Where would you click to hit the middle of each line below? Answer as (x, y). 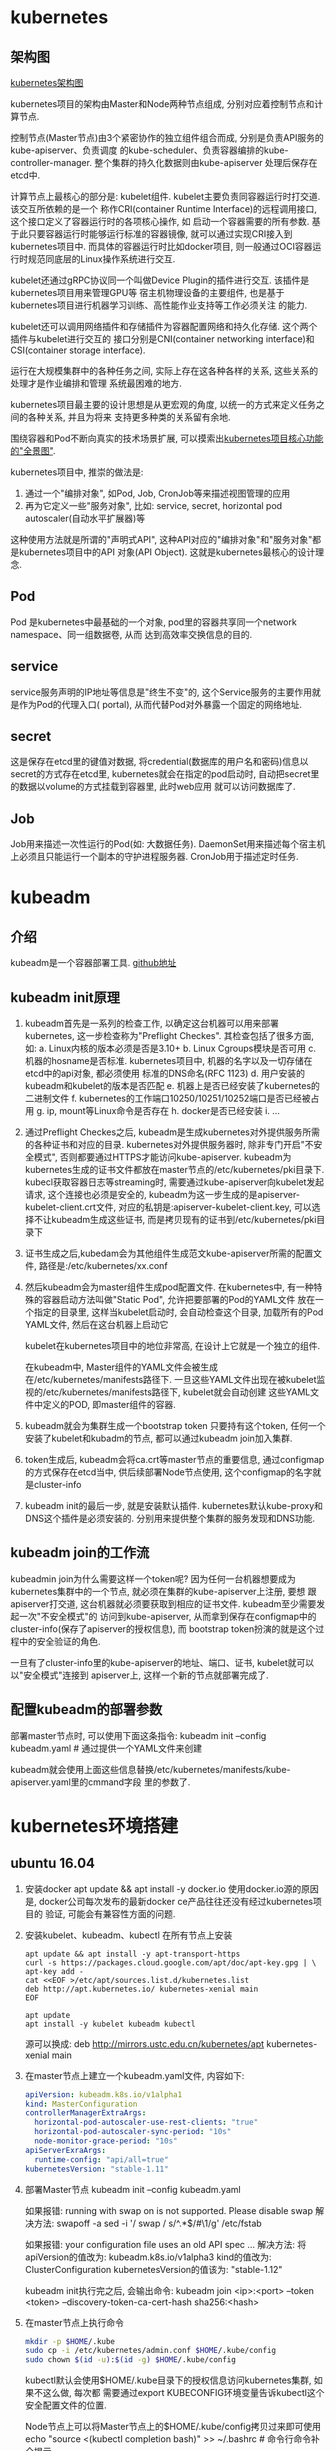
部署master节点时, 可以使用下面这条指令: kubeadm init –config (138, 1735)
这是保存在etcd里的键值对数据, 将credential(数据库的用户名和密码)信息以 (159, 762)
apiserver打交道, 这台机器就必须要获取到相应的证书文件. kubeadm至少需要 (163, 1603)
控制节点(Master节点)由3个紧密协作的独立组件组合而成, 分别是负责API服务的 (167, 137)
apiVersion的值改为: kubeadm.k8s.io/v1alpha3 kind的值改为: (148, 2257)
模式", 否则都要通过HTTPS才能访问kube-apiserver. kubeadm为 (162, 1157)
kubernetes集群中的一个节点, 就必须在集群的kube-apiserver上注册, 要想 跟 (163, 1591)
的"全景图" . (33, 450)
